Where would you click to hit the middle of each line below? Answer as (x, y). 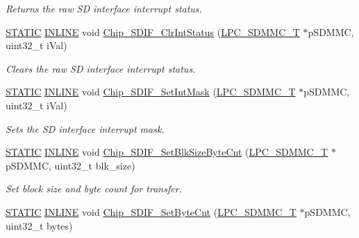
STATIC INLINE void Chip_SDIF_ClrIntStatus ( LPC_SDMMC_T (153, 31)
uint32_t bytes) (39, 225)
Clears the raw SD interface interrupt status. (101, 68)
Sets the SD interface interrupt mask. (85, 128)
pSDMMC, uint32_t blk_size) (70, 165)
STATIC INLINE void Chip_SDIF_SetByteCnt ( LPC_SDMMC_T (151, 211)
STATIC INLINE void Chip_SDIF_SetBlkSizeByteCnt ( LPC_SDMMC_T (167, 152)
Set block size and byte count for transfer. (94, 189)
